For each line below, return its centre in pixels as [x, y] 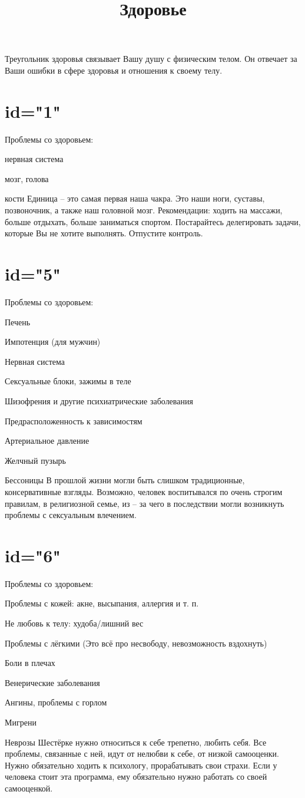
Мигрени [21, 722]
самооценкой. [29, 788]
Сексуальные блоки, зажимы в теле [68, 381]
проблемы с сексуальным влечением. [71, 515]
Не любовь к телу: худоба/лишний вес [74, 623]
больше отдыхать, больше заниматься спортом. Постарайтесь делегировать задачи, [153, 221]
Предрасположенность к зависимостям [74, 421]
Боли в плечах [30, 663]
